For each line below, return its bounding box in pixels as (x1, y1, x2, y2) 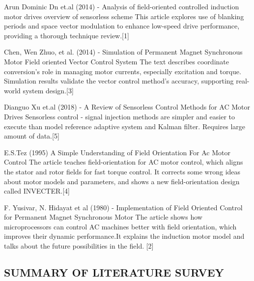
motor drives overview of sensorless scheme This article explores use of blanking (4, 11, 244, 21)
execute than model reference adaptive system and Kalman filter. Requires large (4, 121, 245, 131)
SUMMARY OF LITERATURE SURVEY (4, 265, 224, 280)
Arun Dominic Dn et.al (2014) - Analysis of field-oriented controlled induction (4, 1, 239, 11)
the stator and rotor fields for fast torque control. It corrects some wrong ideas (4, 166, 241, 176)
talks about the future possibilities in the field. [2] (4, 241, 154, 251)
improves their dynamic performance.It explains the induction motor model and (4, 231, 245, 241)
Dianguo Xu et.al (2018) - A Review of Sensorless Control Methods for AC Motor (4, 102, 250, 112)
